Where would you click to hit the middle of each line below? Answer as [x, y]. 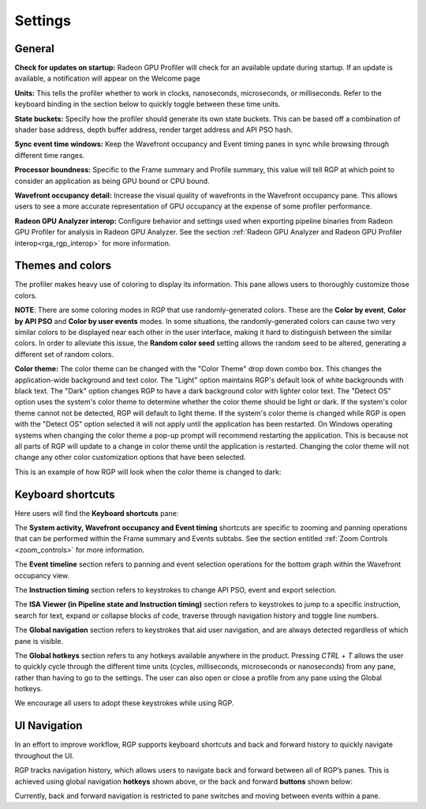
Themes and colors [63, 266]
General [35, 49]
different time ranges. [50, 155]
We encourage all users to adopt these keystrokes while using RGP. [124, 703]
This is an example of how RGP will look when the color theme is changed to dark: [148, 472]
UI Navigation [49, 726]
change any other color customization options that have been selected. [130, 457]
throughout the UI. [44, 755]
